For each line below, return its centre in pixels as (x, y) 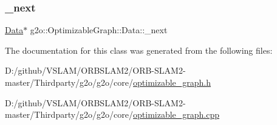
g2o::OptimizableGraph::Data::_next (99, 30)
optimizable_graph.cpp (176, 114)
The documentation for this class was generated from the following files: (139, 50)
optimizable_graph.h (172, 82)
